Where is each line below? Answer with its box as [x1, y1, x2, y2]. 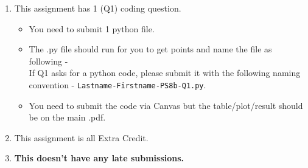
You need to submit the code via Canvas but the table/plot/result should [29, 99, 303, 111]
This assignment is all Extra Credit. [14, 131, 149, 144]
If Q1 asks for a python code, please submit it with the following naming [29, 66, 301, 79]
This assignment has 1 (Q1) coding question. [14, 2, 181, 14]
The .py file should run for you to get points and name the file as [29, 43, 272, 55]
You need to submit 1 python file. [29, 22, 155, 35]
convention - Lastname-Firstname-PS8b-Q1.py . [29, 78, 206, 91]
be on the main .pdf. [29, 111, 106, 124]
